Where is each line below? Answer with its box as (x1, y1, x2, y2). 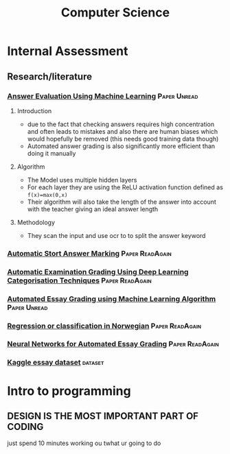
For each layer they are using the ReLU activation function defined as (27, 183, 223, 191)
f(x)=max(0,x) (27, 191, 68, 198)
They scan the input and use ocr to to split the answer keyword (27, 231, 206, 239)
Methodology (16, 218, 56, 226)
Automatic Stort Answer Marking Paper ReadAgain (7, 248, 172, 258)
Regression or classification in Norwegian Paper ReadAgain (7, 321, 201, 331)
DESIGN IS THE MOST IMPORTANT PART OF (7, 410, 199, 422)
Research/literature (7, 71, 93, 82)
